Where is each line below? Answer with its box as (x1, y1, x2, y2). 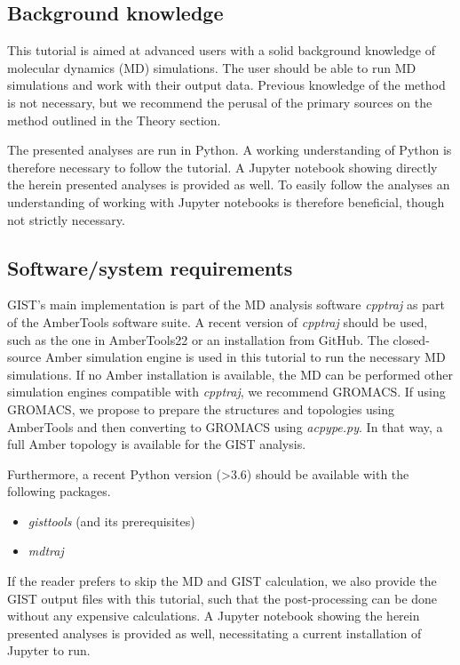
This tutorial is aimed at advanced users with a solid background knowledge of (7, 41, 435, 60)
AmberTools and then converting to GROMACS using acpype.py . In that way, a (7, 417, 443, 436)
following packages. (7, 482, 111, 501)
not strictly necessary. (7, 210, 125, 228)
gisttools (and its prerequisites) (28, 511, 195, 530)
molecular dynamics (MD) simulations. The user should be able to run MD (7, 58, 416, 76)
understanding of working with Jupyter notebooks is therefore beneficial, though (7, 192, 445, 211)
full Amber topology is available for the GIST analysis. (7, 435, 306, 453)
